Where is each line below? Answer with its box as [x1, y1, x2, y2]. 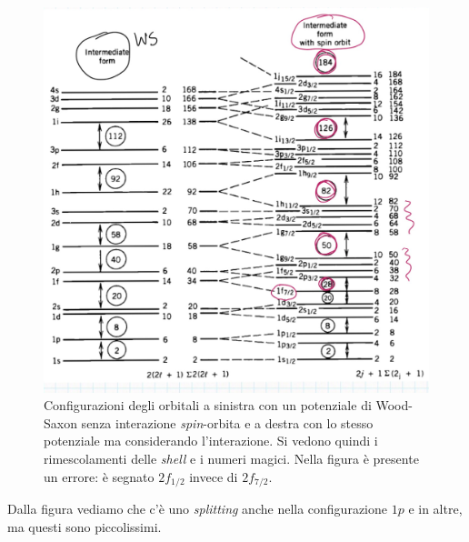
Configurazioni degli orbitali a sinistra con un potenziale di [44, 396, 372, 415]
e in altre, [408, 499, 463, 517]
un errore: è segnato [44, 467, 155, 486]
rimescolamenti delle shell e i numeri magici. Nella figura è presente [44, 448, 419, 467]
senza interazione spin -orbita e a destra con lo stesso [81, 413, 374, 432]
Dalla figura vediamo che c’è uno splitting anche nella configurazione [7, 499, 387, 517]
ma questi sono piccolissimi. [7, 517, 162, 536]
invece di [189, 467, 238, 486]
